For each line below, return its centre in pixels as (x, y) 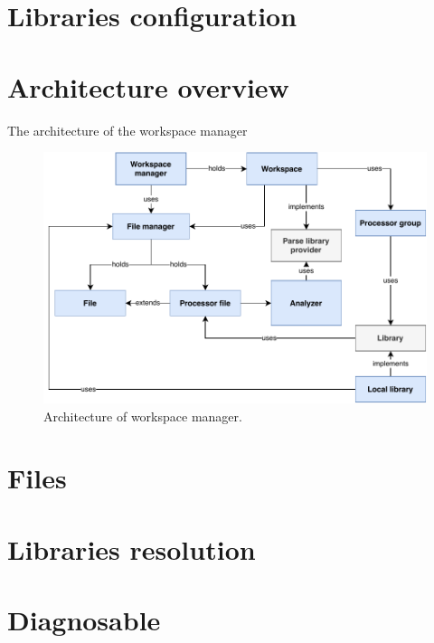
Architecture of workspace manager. (143, 416)
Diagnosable (84, 620)
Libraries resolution (132, 548)
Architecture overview (148, 86)
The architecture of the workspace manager (127, 130)
